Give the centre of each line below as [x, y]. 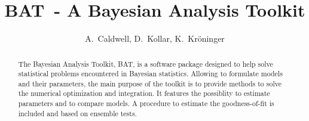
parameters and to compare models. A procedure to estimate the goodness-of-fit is [146, 103]
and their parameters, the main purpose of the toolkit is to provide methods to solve [150, 83]
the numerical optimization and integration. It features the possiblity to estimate [144, 93]
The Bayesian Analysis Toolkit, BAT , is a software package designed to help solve [146, 63]
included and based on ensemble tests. [77, 113]
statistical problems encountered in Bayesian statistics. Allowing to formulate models [150, 74]
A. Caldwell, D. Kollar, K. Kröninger [155, 38]
